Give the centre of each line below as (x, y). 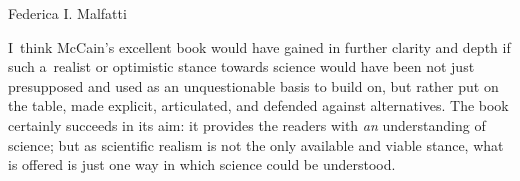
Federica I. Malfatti (67, 13)
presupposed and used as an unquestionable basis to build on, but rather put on (253, 85)
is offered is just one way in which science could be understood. (202, 164)
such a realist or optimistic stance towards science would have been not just (241, 66)
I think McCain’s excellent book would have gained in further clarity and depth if (259, 46)
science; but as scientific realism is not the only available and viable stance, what (256, 144)
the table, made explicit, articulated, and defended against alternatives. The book (258, 105)
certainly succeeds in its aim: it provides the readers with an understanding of (247, 124)
